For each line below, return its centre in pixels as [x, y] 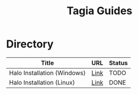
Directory [30, 44]
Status [118, 63]
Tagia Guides [100, 11]
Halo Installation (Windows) [47, 73]
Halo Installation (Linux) [42, 82]
